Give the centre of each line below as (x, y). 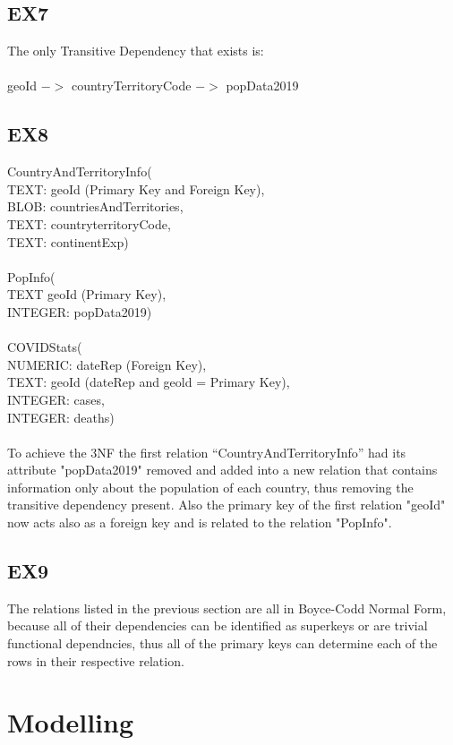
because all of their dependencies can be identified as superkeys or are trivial (218, 625)
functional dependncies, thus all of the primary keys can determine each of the (222, 643)
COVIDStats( (45, 347)
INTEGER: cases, (56, 399)
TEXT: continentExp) (68, 241)
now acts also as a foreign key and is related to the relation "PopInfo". (200, 522)
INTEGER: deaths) (61, 417)
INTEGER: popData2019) (80, 311)
